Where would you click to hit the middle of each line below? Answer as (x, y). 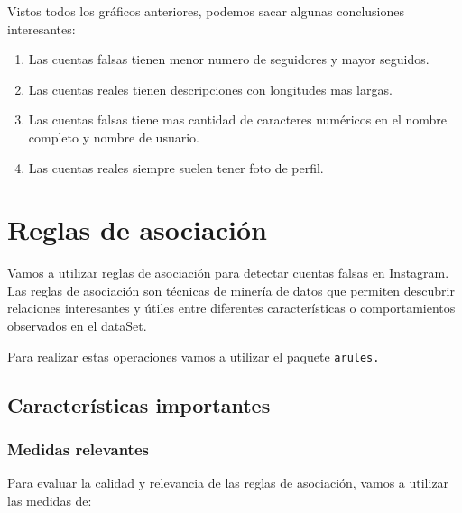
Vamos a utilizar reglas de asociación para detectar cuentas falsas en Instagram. (228, 273)
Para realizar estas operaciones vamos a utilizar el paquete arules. (194, 356)
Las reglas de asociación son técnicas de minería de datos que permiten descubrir (231, 290)
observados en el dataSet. (77, 326)
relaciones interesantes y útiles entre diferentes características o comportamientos (231, 308)
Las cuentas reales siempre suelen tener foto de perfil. (176, 167)
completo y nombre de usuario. (114, 137)
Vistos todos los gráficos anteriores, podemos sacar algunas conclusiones (206, 11)
